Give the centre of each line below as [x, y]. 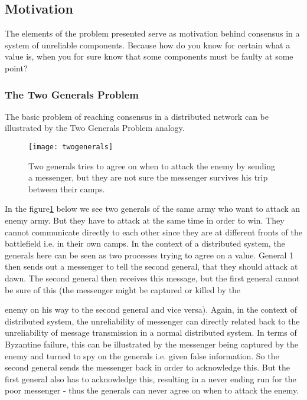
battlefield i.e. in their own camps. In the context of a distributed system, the [145, 243]
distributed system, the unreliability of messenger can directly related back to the [152, 321]
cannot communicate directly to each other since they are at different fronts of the [153, 232]
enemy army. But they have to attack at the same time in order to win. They [145, 220]
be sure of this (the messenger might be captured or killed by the [123, 289]
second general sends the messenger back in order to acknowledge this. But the [147, 367]
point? [16, 68]
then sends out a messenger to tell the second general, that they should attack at [151, 266]
